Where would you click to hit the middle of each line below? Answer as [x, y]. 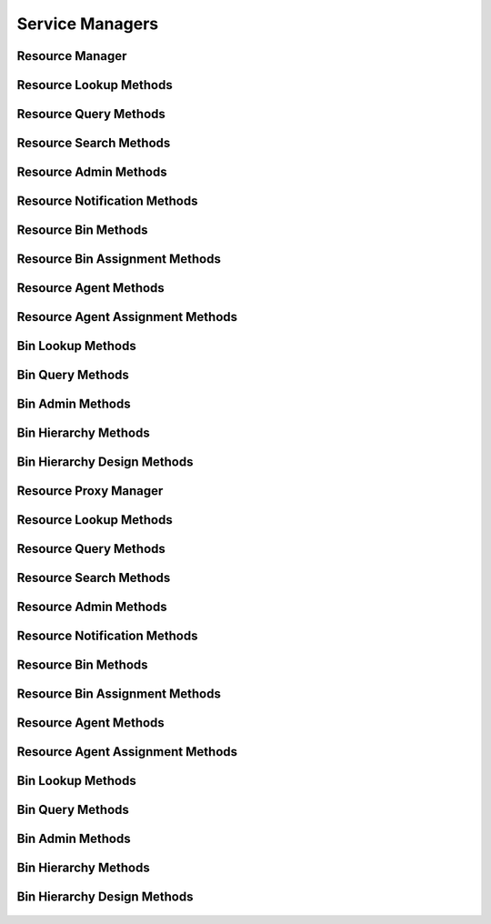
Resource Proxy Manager [90, 491]
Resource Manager [72, 56]
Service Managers [88, 24]
